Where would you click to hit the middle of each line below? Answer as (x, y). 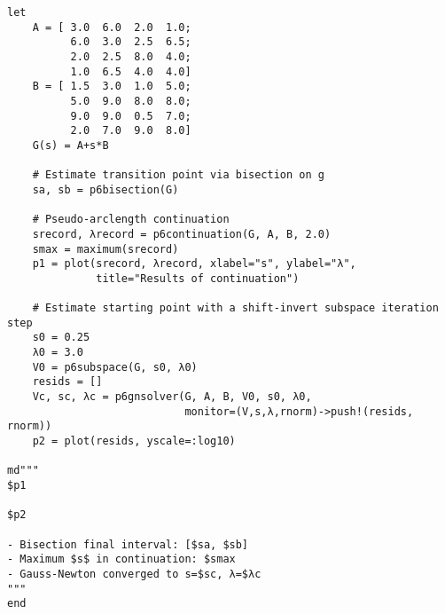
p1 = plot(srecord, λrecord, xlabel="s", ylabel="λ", (194, 264)
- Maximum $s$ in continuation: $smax (121, 559)
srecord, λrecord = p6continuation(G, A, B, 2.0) (182, 234)
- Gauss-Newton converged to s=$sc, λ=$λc (134, 574)
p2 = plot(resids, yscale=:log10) (134, 441)
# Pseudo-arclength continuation (131, 220)
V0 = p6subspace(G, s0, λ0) (115, 367)
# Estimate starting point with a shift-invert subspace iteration (235, 308)
